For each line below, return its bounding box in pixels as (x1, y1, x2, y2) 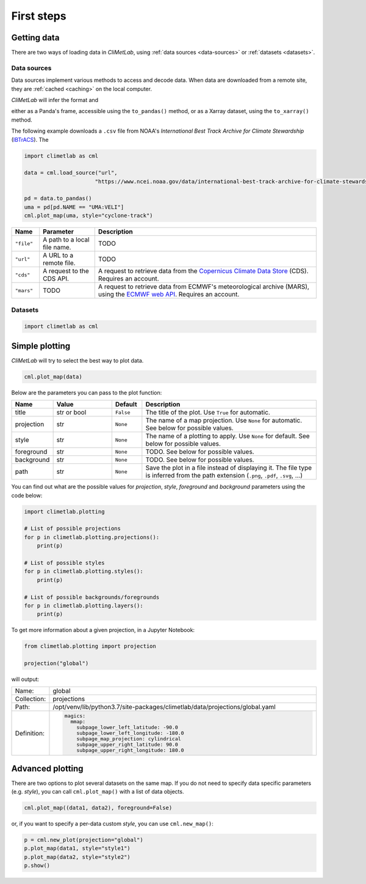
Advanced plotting (11, 763, 84, 773)
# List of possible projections (24, 525, 121, 532)
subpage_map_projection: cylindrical (76, 735, 181, 742)
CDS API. (43, 274, 70, 283)
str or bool (56, 408, 87, 417)
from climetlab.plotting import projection (24, 643, 157, 650)
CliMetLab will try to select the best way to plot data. (11, 356, 144, 364)
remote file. (43, 259, 76, 267)
